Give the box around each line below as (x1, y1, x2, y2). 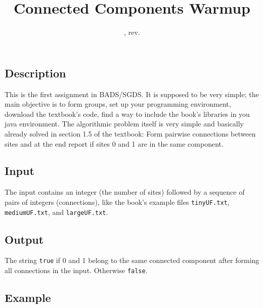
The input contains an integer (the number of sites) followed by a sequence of (5, 187, 245, 197)
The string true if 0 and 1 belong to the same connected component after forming (5, 255, 259, 266)
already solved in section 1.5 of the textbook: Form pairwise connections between (5, 128, 256, 139)
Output (5, 231, 44, 247)
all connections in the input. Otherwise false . (5, 265, 148, 276)
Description (5, 65, 66, 80)
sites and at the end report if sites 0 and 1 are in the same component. (5, 138, 224, 149)
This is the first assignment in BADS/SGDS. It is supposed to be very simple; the (5, 89, 259, 99)
